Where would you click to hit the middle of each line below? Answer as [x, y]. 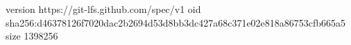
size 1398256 [32, 36]
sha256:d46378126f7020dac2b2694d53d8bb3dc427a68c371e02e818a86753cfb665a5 [176, 22]
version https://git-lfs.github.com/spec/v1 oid [103, 9]
